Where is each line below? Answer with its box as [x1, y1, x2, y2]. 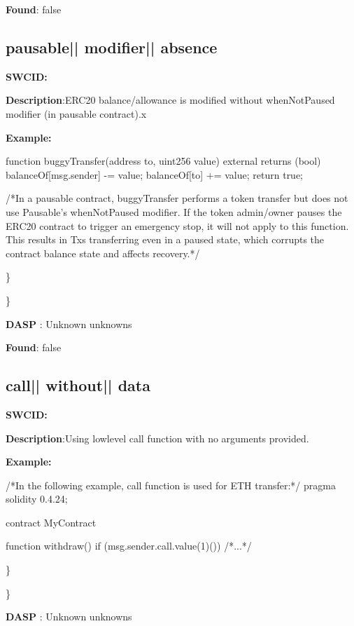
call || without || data [6, 374, 150, 396]
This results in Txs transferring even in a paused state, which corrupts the [6, 232, 325, 247]
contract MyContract [6, 515, 97, 529]
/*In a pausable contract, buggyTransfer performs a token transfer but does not [6, 191, 348, 205]
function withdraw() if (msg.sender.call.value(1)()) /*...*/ [6, 538, 252, 553]
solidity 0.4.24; [6, 491, 68, 506]
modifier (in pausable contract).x [6, 106, 147, 121]
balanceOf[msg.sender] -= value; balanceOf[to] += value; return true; [6, 167, 304, 182]
